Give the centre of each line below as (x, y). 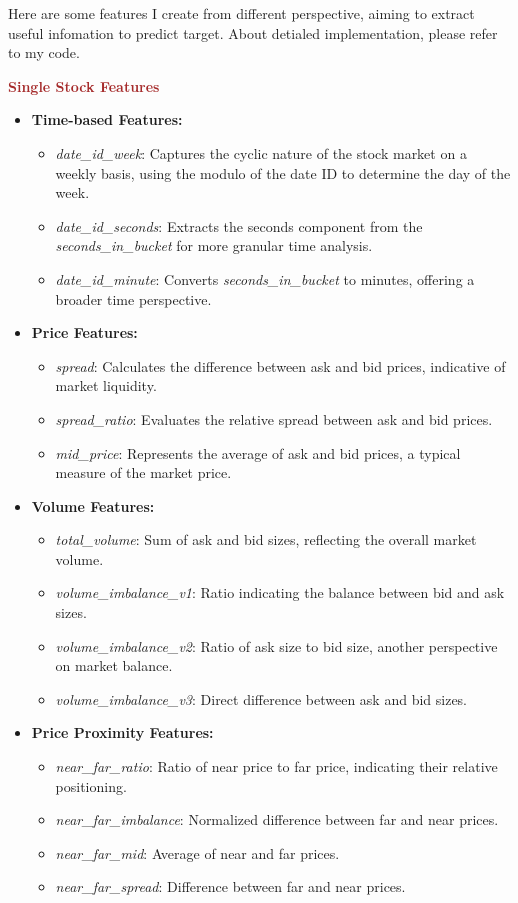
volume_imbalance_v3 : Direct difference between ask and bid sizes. (261, 698)
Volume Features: (93, 505)
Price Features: (84, 332)
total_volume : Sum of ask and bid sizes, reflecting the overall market (266, 539)
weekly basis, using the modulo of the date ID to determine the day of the (283, 172)
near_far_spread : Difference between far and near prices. (230, 886)
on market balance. (114, 665)
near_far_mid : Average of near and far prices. (197, 852)
